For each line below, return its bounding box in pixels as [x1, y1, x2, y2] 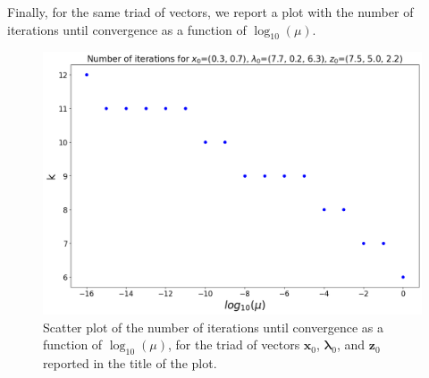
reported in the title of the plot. [43, 353, 217, 372]
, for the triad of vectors [167, 335, 300, 354]
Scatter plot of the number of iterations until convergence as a [43, 317, 384, 336]
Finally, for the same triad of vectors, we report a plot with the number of [7, 3, 414, 21]
